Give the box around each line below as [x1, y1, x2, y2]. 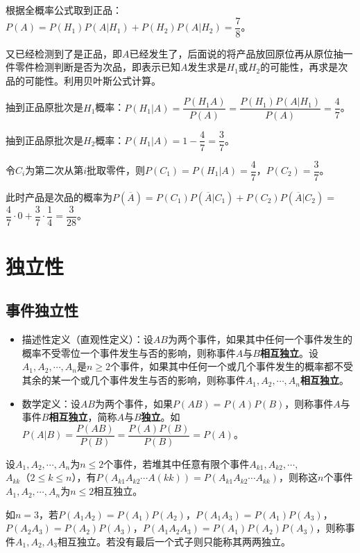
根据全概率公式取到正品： [6, 3, 122, 17]
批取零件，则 [87, 163, 146, 177]
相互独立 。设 [259, 345, 318, 360]
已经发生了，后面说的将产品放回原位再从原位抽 [129, 46, 343, 60]
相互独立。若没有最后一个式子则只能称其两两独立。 [58, 534, 291, 548]
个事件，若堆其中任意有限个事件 [103, 456, 250, 471]
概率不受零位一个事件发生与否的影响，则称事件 [22, 345, 236, 360]
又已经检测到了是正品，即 [6, 46, 122, 60]
